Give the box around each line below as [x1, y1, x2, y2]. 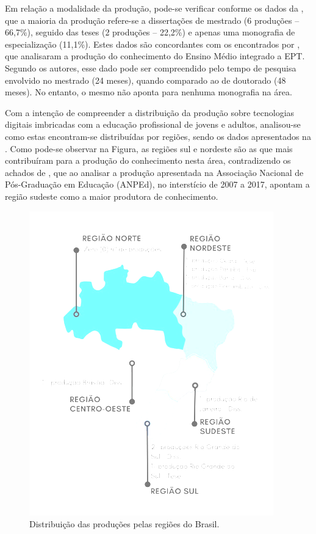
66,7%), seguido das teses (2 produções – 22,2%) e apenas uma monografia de [5, 26, 295, 38]
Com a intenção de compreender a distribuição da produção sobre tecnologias [5, 106, 295, 119]
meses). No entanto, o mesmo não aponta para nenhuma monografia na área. [5, 86, 292, 98]
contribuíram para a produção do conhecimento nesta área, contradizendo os [5, 154, 291, 167]
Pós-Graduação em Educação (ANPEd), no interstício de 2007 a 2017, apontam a [5, 178, 310, 191]
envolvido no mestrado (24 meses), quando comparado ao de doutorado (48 [5, 73, 286, 86]
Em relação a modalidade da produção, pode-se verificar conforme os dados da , [5, 2, 304, 14]
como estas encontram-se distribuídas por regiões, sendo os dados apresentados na [5, 130, 311, 142]
